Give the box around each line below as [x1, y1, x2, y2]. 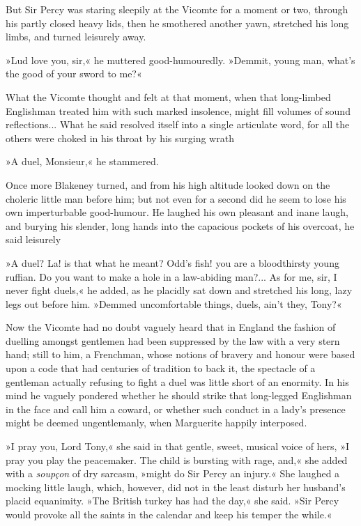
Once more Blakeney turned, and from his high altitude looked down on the [6, 177, 330, 192]
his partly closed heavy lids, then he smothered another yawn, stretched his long [6, 15, 349, 30]
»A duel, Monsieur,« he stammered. [6, 154, 159, 169]
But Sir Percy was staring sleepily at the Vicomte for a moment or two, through [6, 2, 348, 16]
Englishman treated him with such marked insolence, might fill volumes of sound [6, 103, 351, 118]
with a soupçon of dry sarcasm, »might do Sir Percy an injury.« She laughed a [6, 466, 340, 481]
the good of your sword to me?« [6, 66, 142, 81]
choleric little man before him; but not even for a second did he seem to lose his [6, 191, 346, 206]
